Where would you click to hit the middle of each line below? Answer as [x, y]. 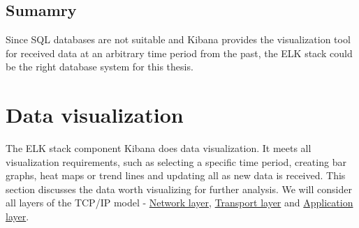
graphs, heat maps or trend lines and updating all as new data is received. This [176, 175]
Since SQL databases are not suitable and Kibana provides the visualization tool [178, 39]
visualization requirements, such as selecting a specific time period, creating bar [176, 161]
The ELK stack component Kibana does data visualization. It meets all [159, 148]
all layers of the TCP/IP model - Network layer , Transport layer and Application [179, 203]
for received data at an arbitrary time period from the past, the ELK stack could [179, 53]
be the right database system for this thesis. [100, 67]
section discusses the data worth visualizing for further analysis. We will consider [179, 189]
